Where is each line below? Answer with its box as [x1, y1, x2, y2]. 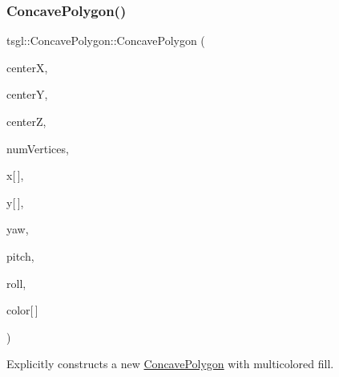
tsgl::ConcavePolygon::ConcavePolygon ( [6, 32, 205, 49]
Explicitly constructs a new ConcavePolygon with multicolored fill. [6, 355, 334, 372]
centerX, [6, 59, 48, 75]
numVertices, [6, 140, 69, 156]
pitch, [6, 247, 34, 264]
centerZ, [6, 113, 46, 129]
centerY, [6, 86, 48, 103]
